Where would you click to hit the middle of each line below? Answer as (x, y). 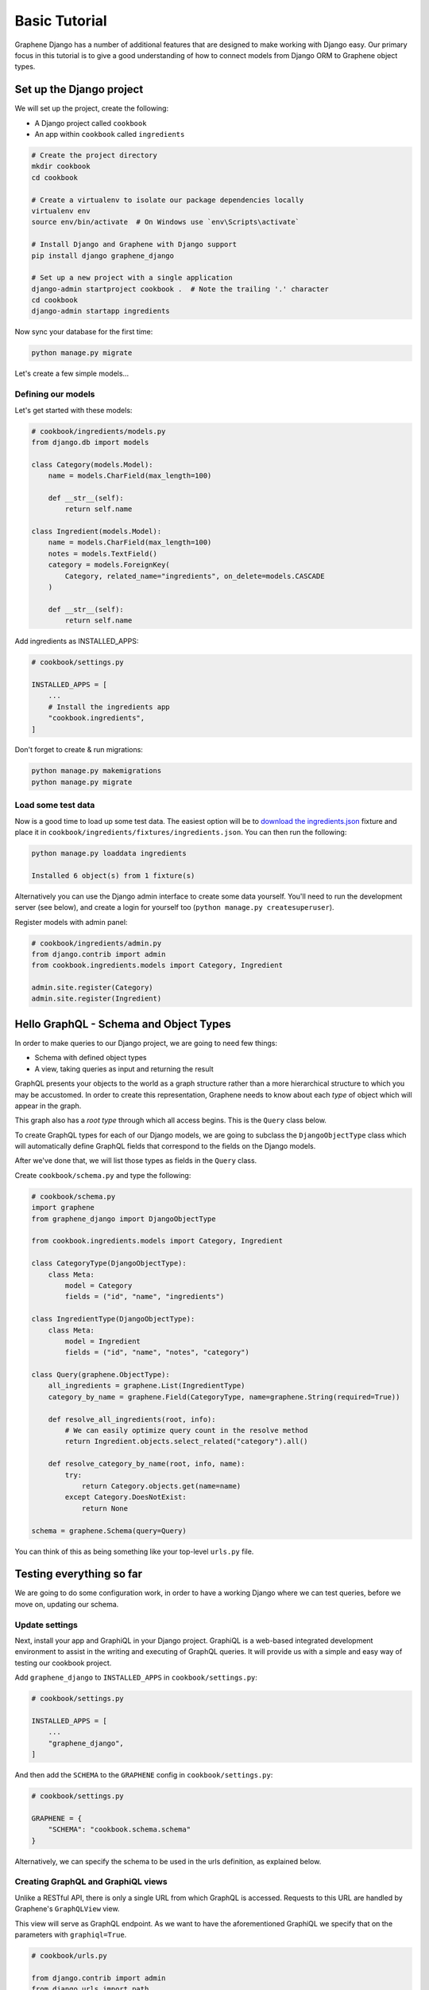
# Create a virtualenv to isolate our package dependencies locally (168, 200)
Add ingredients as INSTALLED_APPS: (77, 642)
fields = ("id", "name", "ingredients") (145, 1297)
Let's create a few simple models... (72, 373)
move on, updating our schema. (67, 1604)
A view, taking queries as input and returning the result (124, 1069)
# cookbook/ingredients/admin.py (97, 943)
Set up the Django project (79, 90)
